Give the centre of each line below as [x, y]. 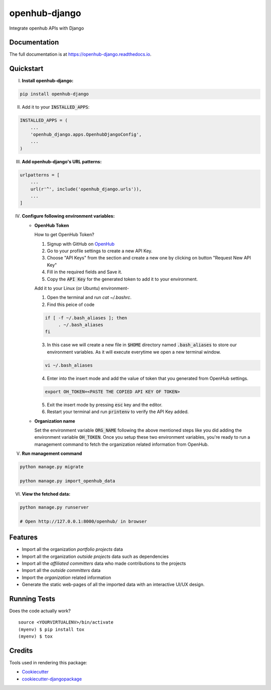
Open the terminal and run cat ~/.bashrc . [89, 298]
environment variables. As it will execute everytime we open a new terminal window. [134, 352]
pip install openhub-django [54, 94]
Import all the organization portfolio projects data [72, 549]
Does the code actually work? [40, 611]
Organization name [55, 421]
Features [23, 537]
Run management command [52, 454]
